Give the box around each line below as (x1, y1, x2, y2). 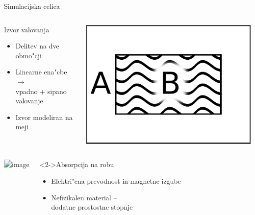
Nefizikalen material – (51, 192, 117, 202)
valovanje (15, 96, 43, 106)
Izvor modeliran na (15, 112, 73, 122)
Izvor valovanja (4, 24, 50, 34)
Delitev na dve (15, 41, 59, 51)
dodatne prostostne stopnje (51, 202, 133, 212)
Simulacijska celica (4, 1, 60, 11)
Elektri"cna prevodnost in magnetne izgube (51, 176, 181, 186)
